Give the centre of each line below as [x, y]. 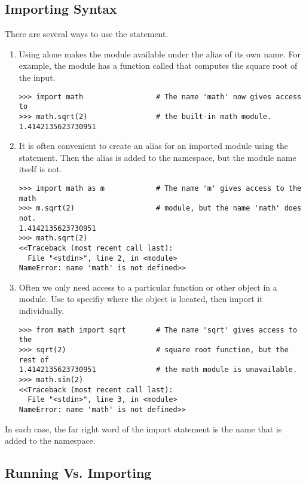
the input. [37, 77]
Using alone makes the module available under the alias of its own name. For [160, 54]
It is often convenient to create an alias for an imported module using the [154, 146]
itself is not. [40, 169]
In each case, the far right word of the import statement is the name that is [143, 428]
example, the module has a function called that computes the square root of [158, 65]
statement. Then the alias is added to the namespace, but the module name [157, 157]
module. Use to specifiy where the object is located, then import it [141, 299]
